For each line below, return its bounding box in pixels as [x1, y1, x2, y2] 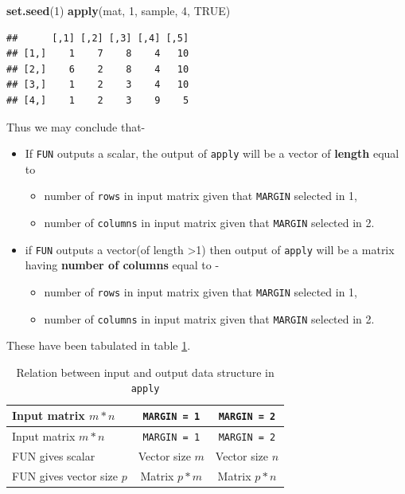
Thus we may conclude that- [6, 118, 146, 135]
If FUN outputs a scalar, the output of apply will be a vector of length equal [25, 145, 399, 162]
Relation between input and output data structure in [16, 363, 275, 380]
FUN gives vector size [12, 467, 118, 484]
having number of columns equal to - [25, 257, 220, 273]
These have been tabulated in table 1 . [6, 337, 191, 354]
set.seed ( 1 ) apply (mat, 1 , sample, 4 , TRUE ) [6, 2, 231, 18]
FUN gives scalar [12, 447, 95, 464]
